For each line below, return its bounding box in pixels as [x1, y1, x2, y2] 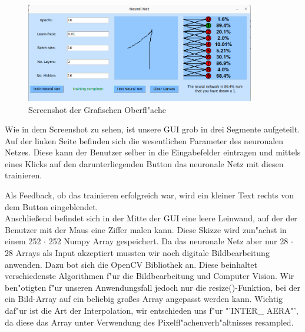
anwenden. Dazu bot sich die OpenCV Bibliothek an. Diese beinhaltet [5, 258, 257, 270]
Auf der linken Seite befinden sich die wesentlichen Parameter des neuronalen [5, 134, 284, 147]
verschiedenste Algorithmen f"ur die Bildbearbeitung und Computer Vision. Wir [5, 270, 294, 282]
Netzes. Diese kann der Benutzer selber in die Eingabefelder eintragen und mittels [5, 146, 301, 158]
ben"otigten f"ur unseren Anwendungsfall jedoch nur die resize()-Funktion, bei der [5, 281, 300, 293]
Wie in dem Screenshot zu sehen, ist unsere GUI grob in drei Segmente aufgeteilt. [5, 123, 300, 135]
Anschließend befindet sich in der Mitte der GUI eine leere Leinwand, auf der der [5, 212, 297, 224]
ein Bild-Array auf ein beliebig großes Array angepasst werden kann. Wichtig [5, 293, 283, 305]
